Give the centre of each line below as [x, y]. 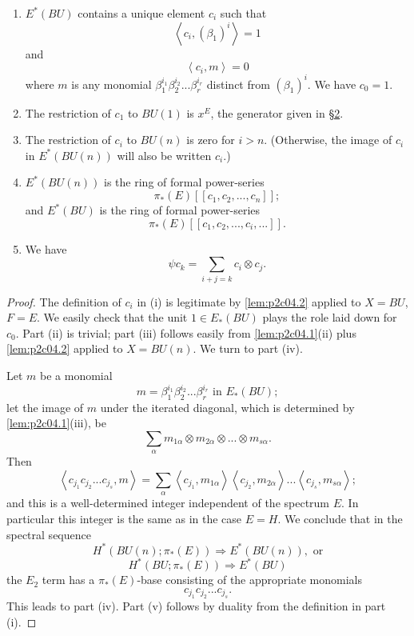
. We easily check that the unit [112, 317]
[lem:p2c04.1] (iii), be [56, 423]
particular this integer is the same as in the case [124, 518]
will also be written [164, 155]
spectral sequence [49, 534]
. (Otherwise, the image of [328, 140]
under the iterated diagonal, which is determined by [227, 407]
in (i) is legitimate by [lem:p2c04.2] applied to [249, 301]
